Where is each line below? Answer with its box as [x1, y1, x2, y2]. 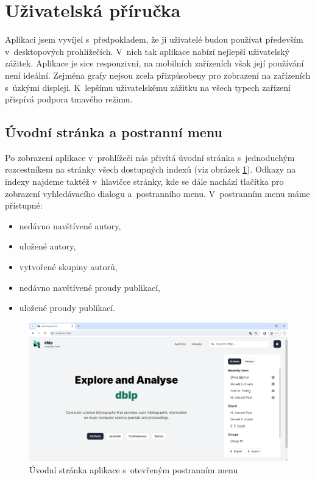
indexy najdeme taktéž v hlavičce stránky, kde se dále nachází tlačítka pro [5, 175, 284, 188]
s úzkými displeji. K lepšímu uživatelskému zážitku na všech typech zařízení [5, 81, 291, 93]
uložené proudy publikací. [19, 301, 115, 314]
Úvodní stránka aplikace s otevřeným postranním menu [29, 463, 238, 476]
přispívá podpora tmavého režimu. [5, 93, 133, 106]
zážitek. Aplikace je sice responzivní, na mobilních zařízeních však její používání [5, 57, 304, 70]
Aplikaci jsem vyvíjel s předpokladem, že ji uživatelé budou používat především [5, 33, 303, 46]
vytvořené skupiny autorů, [19, 260, 118, 273]
